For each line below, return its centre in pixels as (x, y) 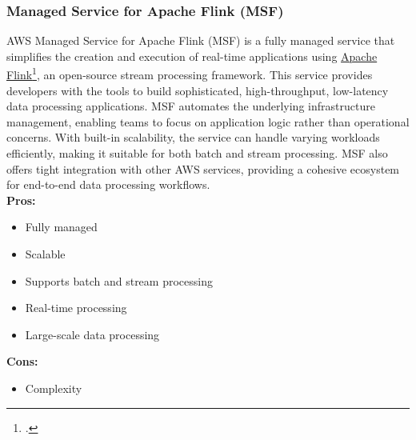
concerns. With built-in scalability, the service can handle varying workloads (193, 137)
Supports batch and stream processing (119, 280)
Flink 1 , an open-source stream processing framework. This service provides (190, 74)
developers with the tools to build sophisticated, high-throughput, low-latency (198, 90)
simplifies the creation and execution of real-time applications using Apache (192, 56)
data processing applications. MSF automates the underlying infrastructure (191, 106)
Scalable (45, 254)
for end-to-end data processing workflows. (108, 184)
